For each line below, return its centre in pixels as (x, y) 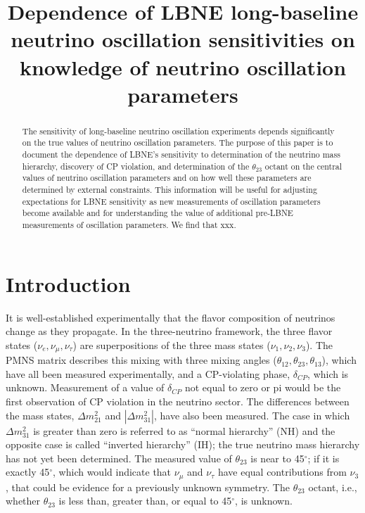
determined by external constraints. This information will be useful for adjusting (169, 190)
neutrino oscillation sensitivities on (183, 39)
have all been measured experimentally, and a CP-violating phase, (148, 373)
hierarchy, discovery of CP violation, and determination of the (136, 166)
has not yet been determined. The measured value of (119, 458)
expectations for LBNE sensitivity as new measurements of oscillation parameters (171, 201)
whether (23, 501)
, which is (328, 373)
